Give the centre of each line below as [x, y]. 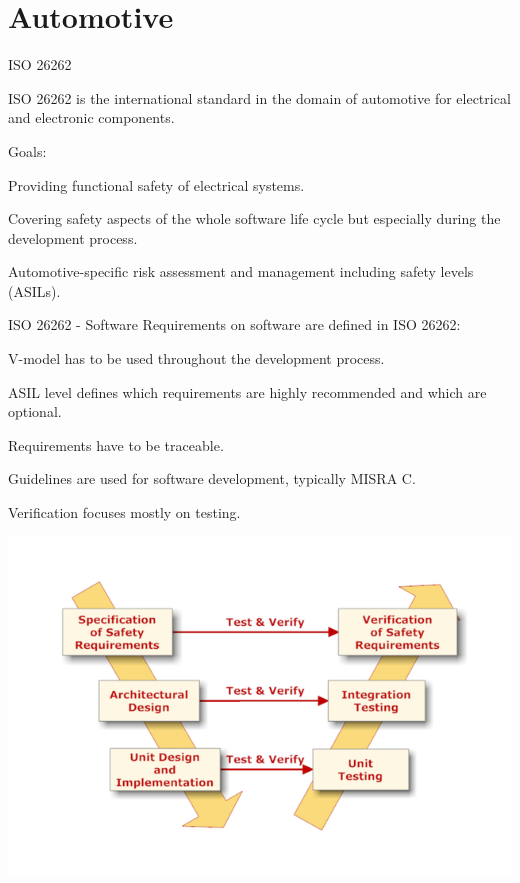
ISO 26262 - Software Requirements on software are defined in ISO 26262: [234, 324]
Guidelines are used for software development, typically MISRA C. [212, 478]
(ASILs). [34, 290]
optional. [35, 411]
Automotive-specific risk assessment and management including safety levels [241, 271]
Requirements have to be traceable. [116, 444]
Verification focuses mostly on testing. [124, 512]
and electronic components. [91, 117]
